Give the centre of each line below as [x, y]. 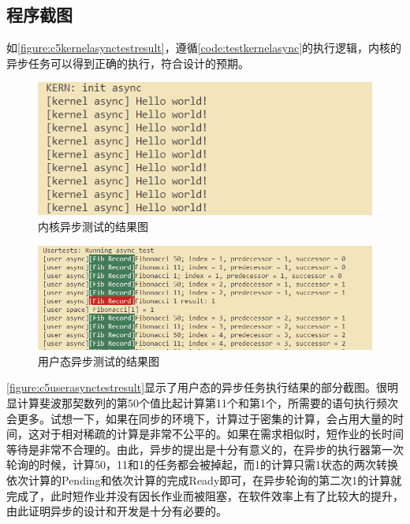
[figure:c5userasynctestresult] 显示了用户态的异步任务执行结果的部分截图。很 [197, 387]
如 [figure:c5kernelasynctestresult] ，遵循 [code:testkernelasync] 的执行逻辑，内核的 [204, 48]
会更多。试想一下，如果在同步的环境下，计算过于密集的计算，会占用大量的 [199, 418]
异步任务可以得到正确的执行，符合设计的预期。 [128, 63]
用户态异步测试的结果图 [99, 360]
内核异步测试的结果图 [93, 226]
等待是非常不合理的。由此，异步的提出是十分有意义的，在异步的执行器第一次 [205, 449]
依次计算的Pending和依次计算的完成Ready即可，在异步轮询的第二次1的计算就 [204, 479]
